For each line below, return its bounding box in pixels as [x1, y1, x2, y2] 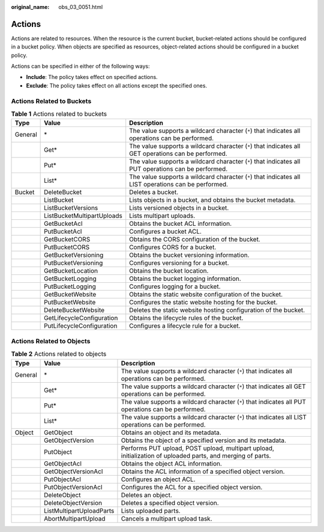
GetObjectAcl [44, 459, 82, 467]
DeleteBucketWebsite [44, 306, 105, 315]
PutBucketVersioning [44, 259, 103, 267]
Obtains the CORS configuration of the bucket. [129, 235, 260, 244]
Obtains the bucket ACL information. [129, 219, 232, 228]
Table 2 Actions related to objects [11, 350, 107, 358]
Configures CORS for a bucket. [129, 243, 217, 252]
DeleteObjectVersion [44, 498, 103, 507]
